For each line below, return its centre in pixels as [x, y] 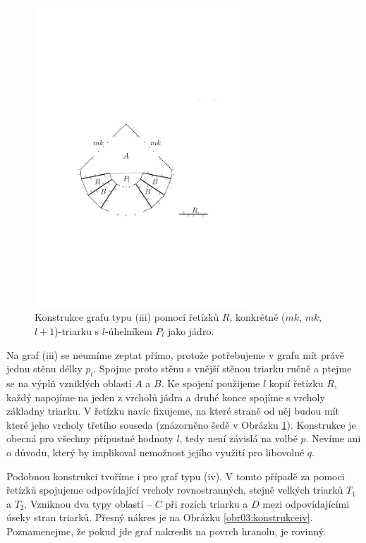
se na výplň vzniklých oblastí [69, 383]
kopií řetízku [296, 383]
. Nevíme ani [333, 438]
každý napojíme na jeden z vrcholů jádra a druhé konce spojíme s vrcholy [166, 397]
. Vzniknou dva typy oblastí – [88, 503]
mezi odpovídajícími [306, 503]
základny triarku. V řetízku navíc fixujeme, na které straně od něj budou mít [173, 411]
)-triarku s [77, 331]
